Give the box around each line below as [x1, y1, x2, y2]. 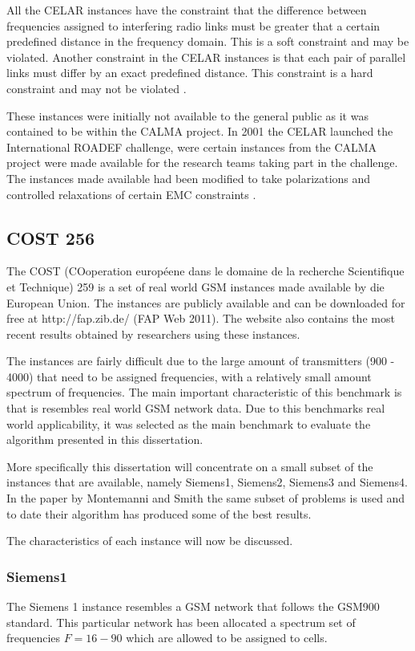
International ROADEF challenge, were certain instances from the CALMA [6, 138, 377, 155]
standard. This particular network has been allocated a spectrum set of [6, 613, 356, 630]
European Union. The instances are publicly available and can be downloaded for [6, 294, 405, 311]
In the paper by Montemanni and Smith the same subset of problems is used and [6, 490, 405, 507]
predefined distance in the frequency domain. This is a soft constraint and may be [6, 33, 409, 50]
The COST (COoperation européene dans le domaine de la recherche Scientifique [6, 262, 405, 279]
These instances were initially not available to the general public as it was [6, 107, 369, 124]
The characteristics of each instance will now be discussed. [6, 532, 293, 549]
